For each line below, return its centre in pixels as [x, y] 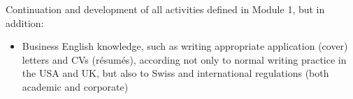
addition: [25, 22]
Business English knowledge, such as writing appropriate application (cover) [185, 46]
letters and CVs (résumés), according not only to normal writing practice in [184, 59]
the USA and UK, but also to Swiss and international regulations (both [175, 73]
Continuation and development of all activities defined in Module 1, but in [165, 9]
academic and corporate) [75, 86]
